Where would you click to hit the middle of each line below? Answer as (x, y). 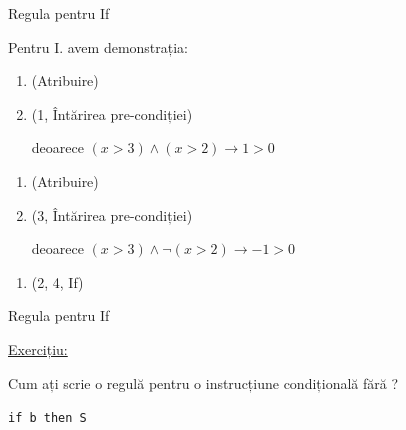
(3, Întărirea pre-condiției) (112, 214)
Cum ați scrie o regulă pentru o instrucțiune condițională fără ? (203, 382)
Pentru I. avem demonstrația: (98, 46)
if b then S (47, 418)
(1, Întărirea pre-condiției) (112, 113)
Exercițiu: (38, 348)
